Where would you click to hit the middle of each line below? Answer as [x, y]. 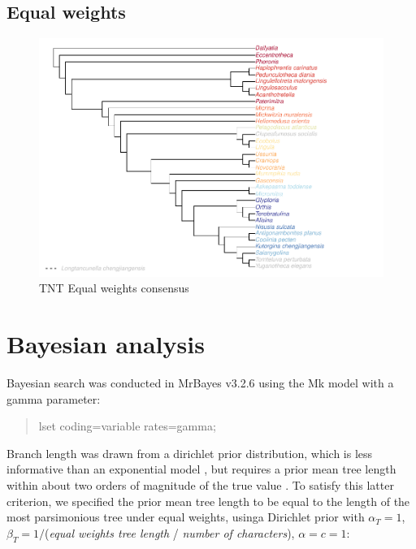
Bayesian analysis [106, 344]
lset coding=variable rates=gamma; [127, 426]
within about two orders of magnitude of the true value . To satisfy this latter [200, 485]
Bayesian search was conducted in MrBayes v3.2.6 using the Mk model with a [200, 383]
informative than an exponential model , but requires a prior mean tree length [201, 469]
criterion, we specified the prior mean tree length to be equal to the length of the [208, 501]
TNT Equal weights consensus [114, 288]
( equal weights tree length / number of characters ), [170, 532]
